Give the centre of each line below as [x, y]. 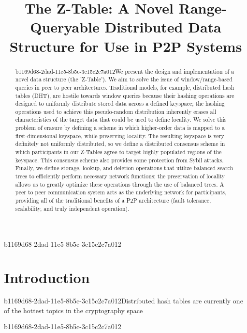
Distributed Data [163, 27]
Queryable [65, 27]
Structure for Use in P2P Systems [126, 46]
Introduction [47, 277]
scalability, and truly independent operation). [72, 208]
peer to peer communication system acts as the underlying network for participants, [121, 192]
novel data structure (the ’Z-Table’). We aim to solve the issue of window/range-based [124, 79]
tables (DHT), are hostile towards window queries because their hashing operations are [125, 95]
